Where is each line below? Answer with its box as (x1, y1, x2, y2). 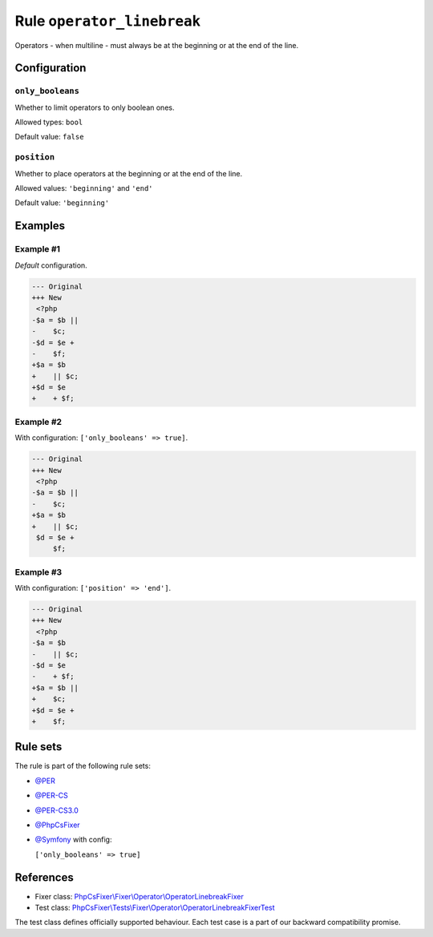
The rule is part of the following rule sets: (14, 761, 152, 771)
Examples (14, 219, 66, 232)
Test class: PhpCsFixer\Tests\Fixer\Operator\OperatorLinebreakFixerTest (34, 903, 276, 913)
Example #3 (14, 566, 63, 577)
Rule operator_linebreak (14, 12, 201, 30)
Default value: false (14, 132, 84, 142)
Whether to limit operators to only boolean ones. (14, 103, 175, 112)
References (14, 870, 74, 884)
